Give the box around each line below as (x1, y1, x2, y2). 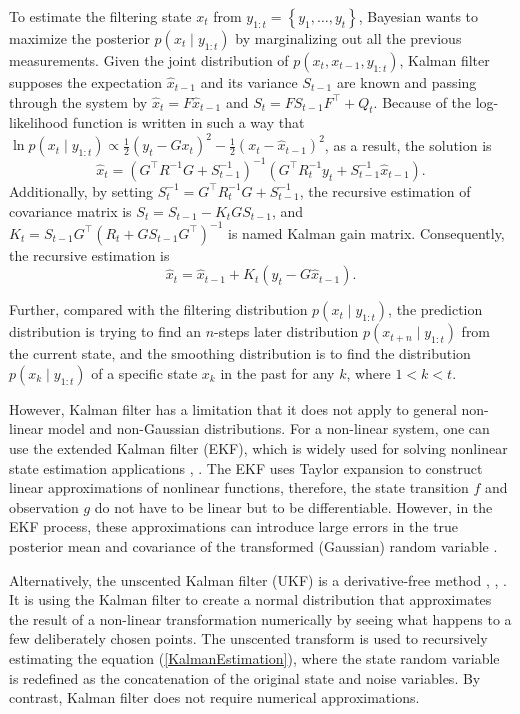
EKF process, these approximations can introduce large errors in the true (9, 516, 459, 537)
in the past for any (220, 362, 335, 383)
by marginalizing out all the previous (235, 28, 462, 48)
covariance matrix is (9, 200, 132, 221)
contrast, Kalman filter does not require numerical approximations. (9, 687, 420, 708)
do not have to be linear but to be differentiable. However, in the (94, 496, 493, 517)
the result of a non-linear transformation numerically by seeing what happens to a (9, 608, 512, 629)
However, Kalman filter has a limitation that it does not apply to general (9, 398, 457, 419)
